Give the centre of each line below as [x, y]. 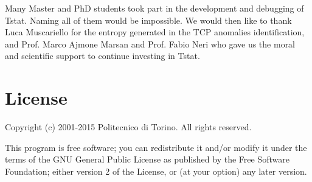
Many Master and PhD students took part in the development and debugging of [154, 8]
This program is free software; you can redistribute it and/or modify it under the [156, 147]
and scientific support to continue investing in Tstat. [102, 56]
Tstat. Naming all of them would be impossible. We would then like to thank [148, 20]
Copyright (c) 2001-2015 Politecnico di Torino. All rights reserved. [128, 127]
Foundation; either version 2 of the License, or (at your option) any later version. [156, 171]
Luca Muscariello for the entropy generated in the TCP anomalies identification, [155, 32]
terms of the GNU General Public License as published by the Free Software [147, 159]
